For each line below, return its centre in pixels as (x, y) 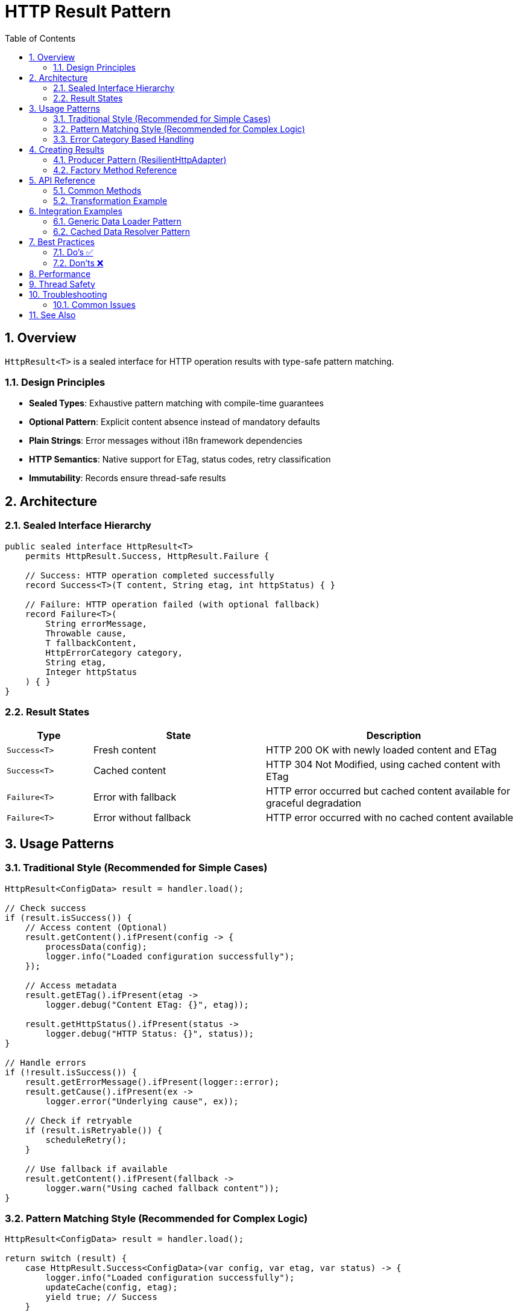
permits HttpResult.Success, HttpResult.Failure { (147, 556)
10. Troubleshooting (68, 294)
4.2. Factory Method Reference (115, 170)
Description (394, 736)
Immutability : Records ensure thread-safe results (128, 478)
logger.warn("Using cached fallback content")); (163, 1188)
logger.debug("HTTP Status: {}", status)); (150, 1033)
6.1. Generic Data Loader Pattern (117, 221)
